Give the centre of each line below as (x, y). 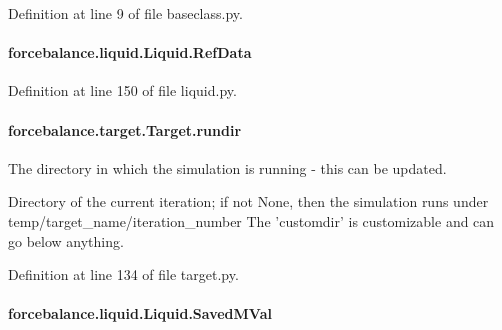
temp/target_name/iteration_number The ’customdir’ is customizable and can (251, 220)
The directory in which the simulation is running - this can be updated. (227, 167)
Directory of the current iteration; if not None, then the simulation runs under (248, 201)
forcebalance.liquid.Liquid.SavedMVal (140, 313)
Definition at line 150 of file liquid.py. (122, 90)
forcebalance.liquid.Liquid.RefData (130, 52)
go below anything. (66, 240)
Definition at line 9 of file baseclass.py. (125, 13)
